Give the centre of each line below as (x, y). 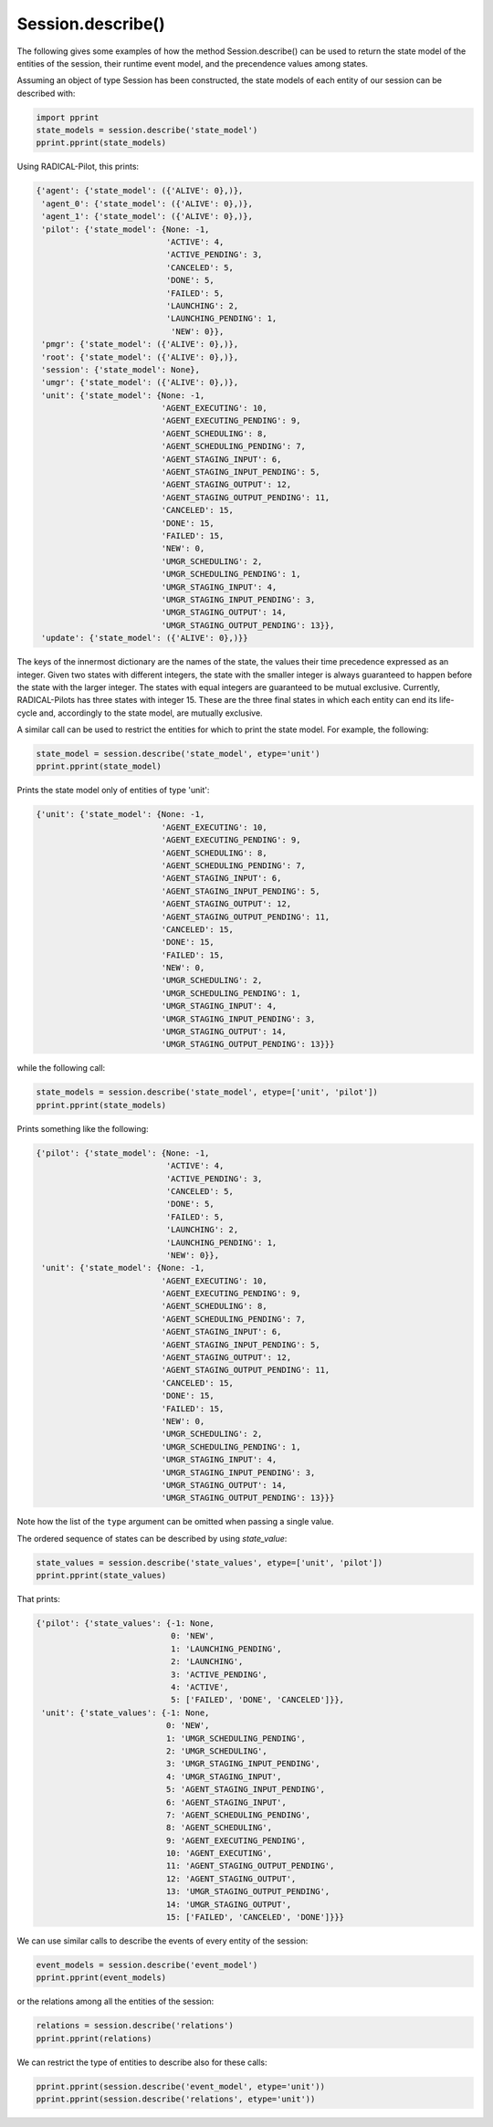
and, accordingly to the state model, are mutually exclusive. (151, 713)
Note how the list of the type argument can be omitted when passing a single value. (175, 1522)
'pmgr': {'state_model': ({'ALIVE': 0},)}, (140, 344)
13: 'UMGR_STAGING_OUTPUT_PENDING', (248, 1891)
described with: (46, 93)
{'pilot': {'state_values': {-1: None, (125, 1624)
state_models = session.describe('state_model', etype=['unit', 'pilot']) (207, 1092)
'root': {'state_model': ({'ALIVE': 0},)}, (140, 357)
